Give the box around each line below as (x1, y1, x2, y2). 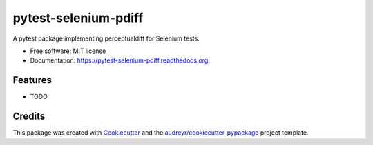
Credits (12, 111, 46, 122)
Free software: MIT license (30, 47, 106, 55)
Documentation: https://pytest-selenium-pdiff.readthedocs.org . (30, 56, 211, 65)
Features (12, 74, 52, 86)
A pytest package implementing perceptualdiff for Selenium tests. (12, 34, 200, 43)
